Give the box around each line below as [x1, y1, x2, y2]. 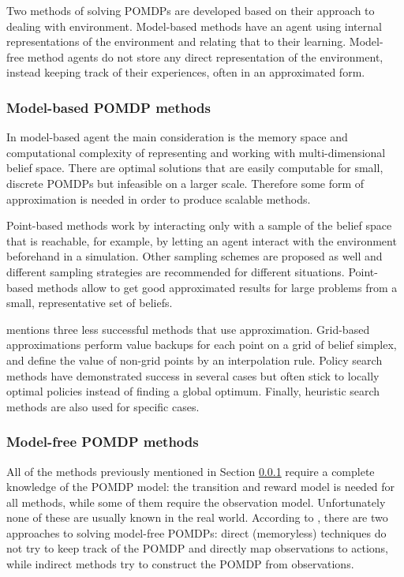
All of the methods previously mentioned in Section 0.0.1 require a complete [6, 463, 375, 479]
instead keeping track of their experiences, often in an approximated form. [6, 64, 365, 81]
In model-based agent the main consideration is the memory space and [6, 129, 348, 145]
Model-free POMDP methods [6, 432, 199, 451]
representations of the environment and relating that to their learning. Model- [6, 33, 383, 50]
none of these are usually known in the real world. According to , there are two [6, 509, 388, 526]
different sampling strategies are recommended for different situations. [6, 263, 345, 279]
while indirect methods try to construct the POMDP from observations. [6, 556, 354, 572]
